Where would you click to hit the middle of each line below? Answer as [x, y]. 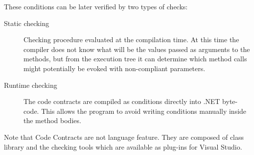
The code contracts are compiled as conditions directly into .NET [122, 101]
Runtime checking [31, 85]
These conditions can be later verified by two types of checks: [96, 6]
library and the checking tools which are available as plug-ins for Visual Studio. [123, 146]
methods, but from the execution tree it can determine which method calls [135, 59]
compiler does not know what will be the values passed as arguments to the [137, 49]
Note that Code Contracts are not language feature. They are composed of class [124, 137]
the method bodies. [52, 120]
